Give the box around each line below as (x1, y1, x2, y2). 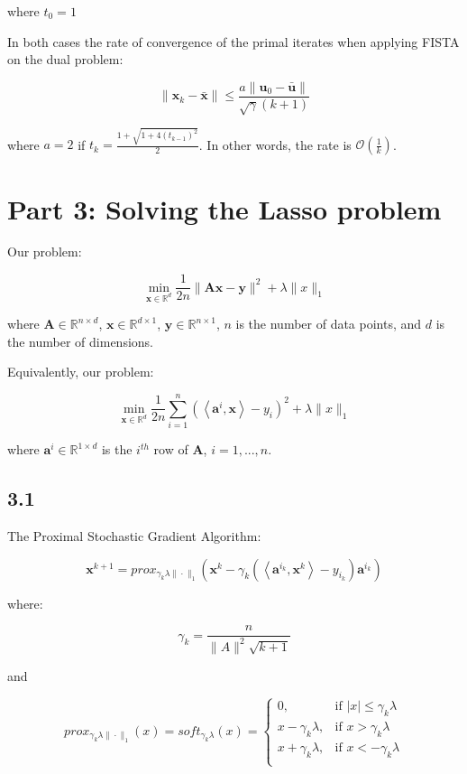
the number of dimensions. (7, 331, 153, 350)
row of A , (153, 440, 207, 459)
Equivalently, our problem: (7, 362, 154, 381)
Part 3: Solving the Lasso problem (7, 190, 442, 227)
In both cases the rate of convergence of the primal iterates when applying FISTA (7, 32, 460, 51)
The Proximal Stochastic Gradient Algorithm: (7, 526, 261, 545)
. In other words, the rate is (198, 135, 352, 154)
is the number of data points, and (235, 314, 422, 333)
